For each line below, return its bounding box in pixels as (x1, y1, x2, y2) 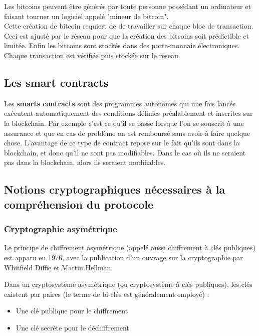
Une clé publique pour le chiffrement (16, 305, 128, 316)
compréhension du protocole (4, 196, 154, 212)
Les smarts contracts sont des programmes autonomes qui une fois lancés (4, 98, 236, 108)
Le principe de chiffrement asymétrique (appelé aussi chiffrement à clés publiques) (4, 242, 255, 253)
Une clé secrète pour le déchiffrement (16, 322, 129, 332)
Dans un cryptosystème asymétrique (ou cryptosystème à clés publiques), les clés (4, 279, 252, 289)
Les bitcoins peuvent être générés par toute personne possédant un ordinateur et (4, 1, 251, 11)
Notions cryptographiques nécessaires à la (4, 182, 225, 197)
